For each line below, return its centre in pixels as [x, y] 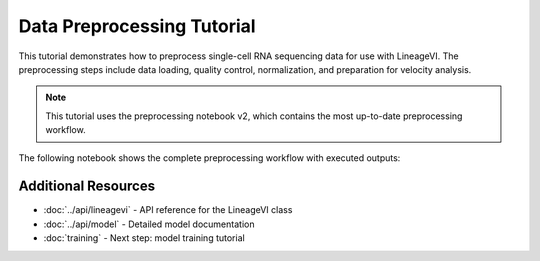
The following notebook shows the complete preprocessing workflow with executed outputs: [209, 157]
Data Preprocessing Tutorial [137, 26]
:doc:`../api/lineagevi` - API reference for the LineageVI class [168, 210]
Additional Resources [86, 186]
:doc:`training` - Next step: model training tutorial [144, 238]
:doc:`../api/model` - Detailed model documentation [149, 224]
